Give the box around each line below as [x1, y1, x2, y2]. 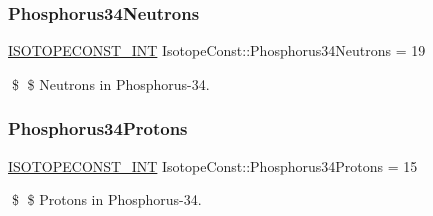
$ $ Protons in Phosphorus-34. [11, 189, 202, 210]
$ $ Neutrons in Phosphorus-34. [11, 73, 210, 94]
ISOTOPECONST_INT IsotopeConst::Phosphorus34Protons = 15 [8, 155, 418, 176]
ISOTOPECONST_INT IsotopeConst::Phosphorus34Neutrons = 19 [8, 40, 426, 61]
